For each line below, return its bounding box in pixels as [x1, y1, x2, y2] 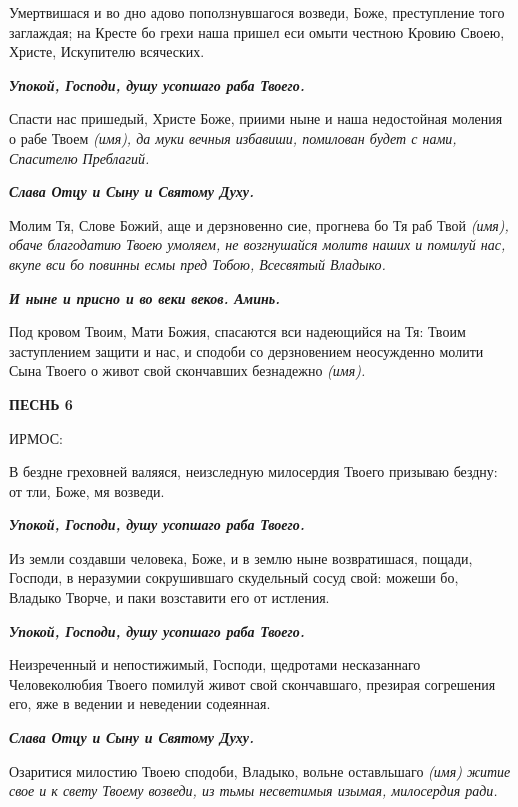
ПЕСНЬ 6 [9, 393, 73, 414]
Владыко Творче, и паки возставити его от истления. [9, 587, 330, 608]
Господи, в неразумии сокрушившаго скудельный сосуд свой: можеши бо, [9, 567, 459, 588]
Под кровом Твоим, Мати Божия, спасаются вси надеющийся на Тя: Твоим [9, 321, 466, 342]
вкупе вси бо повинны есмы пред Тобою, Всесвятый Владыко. [9, 253, 386, 274]
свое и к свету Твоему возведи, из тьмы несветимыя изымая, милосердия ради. [9, 780, 498, 801]
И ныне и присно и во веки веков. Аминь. [9, 287, 281, 308]
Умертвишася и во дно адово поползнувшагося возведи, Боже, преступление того [9, 2, 505, 22]
